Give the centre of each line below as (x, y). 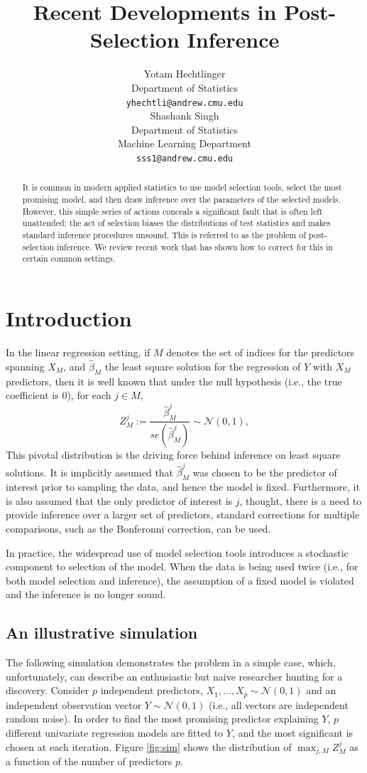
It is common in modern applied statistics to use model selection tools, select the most (182, 187)
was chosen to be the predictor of (265, 472)
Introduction (69, 318)
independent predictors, (152, 690)
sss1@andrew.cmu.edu (185, 158)
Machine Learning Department (185, 143)
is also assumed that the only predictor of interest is (119, 500)
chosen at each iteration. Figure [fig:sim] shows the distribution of (149, 746)
